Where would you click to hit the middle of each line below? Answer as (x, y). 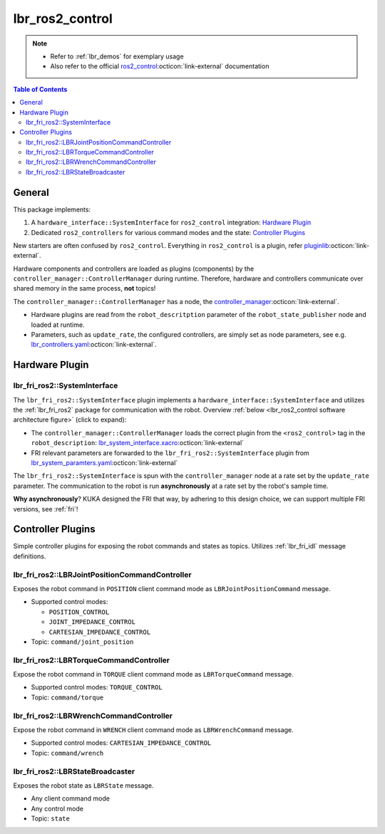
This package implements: (52, 209)
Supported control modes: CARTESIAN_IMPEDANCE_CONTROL (121, 743)
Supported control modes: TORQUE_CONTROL (97, 687)
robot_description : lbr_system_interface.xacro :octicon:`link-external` (138, 443)
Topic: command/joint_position (82, 642)
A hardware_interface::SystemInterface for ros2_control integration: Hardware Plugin (171, 223)
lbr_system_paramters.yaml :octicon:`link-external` (104, 462)
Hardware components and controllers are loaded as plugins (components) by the (134, 269)
